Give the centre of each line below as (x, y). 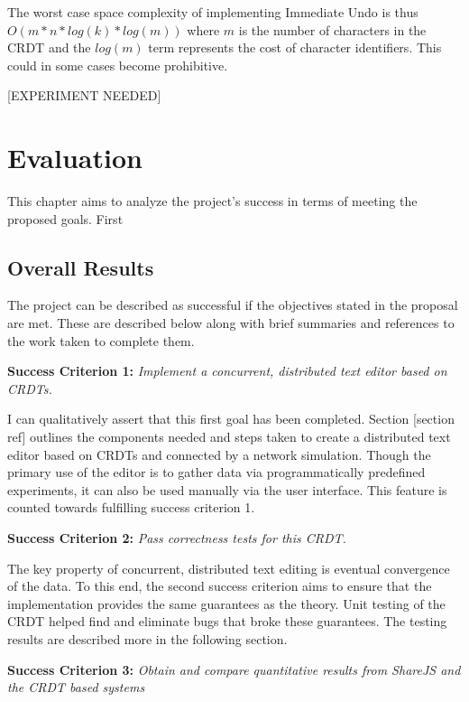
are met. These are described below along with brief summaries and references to (231, 323)
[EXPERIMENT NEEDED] (84, 95)
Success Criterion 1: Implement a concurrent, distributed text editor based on (227, 371)
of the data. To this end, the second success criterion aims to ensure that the (220, 586)
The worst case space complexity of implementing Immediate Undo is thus (213, 12)
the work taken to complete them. (101, 340)
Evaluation (75, 158)
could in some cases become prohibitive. (118, 65)
